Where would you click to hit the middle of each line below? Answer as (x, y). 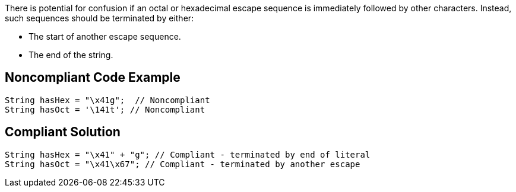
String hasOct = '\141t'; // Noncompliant (105, 109)
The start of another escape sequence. (105, 36)
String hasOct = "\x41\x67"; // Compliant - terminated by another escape (183, 164)
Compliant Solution (63, 132)
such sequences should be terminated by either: (99, 18)
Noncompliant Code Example (93, 78)
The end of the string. (71, 55)
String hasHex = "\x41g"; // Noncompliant (107, 100)
